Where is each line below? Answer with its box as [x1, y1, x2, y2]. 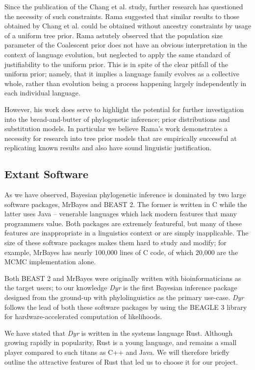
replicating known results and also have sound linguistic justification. [4, 142, 212, 153]
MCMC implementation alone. [4, 256, 96, 267]
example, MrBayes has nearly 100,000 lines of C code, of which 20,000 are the [4, 247, 238, 257]
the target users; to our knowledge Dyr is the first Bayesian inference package [4, 282, 237, 293]
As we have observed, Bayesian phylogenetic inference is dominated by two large [4, 189, 246, 200]
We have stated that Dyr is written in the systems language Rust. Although [4, 327, 232, 338]
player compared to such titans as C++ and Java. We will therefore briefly [4, 347, 229, 357]
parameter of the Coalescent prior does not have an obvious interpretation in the [4, 40, 247, 50]
